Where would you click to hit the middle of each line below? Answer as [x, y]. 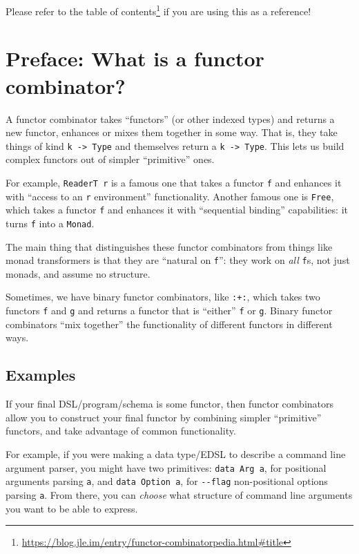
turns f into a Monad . [50, 223]
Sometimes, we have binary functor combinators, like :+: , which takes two [163, 297]
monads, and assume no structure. [78, 273]
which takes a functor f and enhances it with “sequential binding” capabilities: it [177, 210]
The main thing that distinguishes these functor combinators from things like [169, 246]
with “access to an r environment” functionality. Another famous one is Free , [170, 196]
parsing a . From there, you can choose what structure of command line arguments [179, 494]
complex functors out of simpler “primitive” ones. [110, 159]
